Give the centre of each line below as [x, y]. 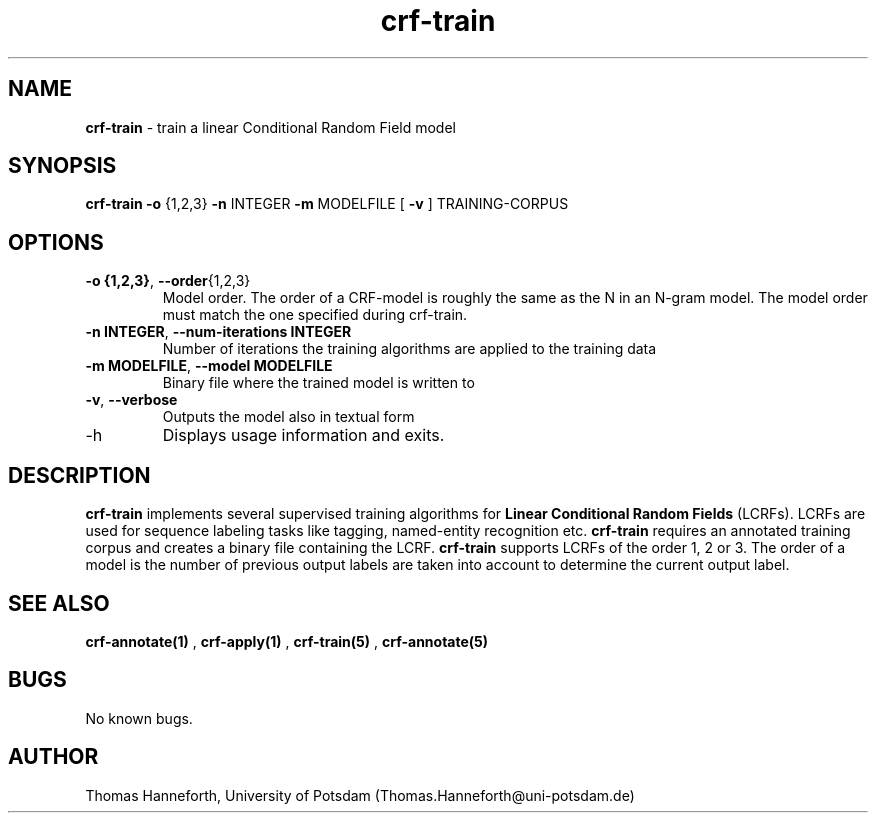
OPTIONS [56, 242]
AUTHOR [53, 757]
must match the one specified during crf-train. [315, 315]
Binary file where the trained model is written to [318, 383]
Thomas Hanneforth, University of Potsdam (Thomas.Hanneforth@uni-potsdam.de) [360, 795]
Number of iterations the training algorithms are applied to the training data [409, 349]
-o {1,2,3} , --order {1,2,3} [168, 281]
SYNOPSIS [62, 166]
